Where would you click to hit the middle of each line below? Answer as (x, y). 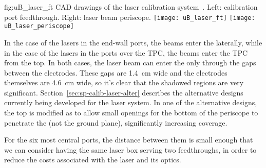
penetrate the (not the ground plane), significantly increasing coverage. (116, 122)
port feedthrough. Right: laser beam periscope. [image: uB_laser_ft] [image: (130, 17)
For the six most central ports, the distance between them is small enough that (129, 140)
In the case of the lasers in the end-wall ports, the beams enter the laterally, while (133, 42)
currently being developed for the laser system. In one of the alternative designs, (131, 102)
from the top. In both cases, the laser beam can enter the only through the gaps (130, 63)
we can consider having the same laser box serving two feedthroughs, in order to (130, 149)
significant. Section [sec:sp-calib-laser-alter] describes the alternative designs (124, 92)
